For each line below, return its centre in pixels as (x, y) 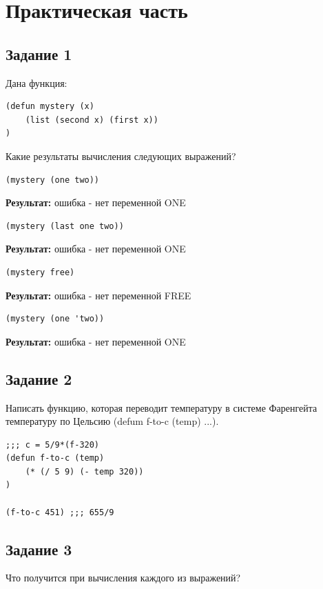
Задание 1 (39, 53)
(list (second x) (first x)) (92, 120)
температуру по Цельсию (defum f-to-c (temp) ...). (112, 421)
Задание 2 (39, 378)
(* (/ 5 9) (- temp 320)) (84, 471)
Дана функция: (37, 82)
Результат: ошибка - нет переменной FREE (98, 295)
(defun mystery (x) (50, 107)
